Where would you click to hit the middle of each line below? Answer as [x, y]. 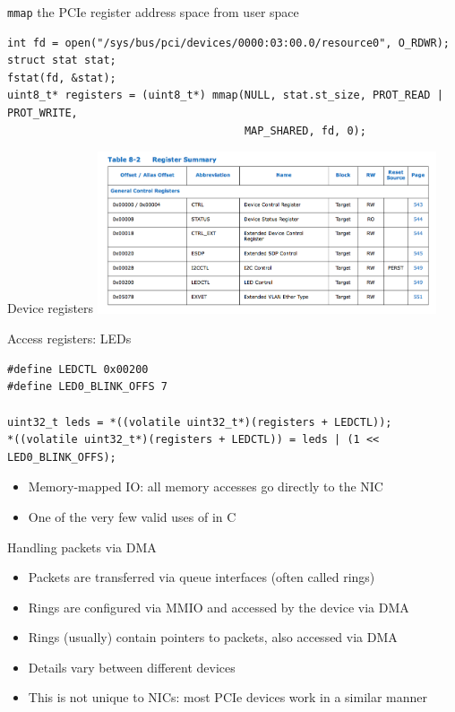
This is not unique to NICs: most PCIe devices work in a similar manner [228, 697]
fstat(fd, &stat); [62, 78]
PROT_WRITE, [43, 113]
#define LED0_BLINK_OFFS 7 [87, 387]
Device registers [51, 308]
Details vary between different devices [132, 667]
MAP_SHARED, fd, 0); [305, 130]
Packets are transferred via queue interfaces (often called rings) [202, 577]
